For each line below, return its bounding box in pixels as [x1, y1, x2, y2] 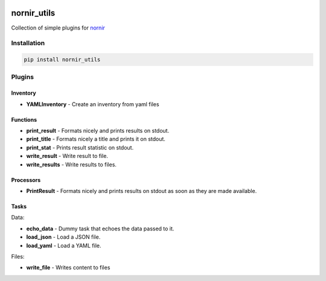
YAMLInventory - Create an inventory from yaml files [26, 100, 159, 108]
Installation [11, 39, 45, 48]
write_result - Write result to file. [26, 153, 109, 160]
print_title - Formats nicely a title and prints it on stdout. [26, 136, 166, 143]
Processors [11, 176, 41, 183]
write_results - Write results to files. [26, 160, 117, 168]
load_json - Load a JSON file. [26, 233, 101, 241]
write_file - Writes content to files [26, 264, 110, 271]
